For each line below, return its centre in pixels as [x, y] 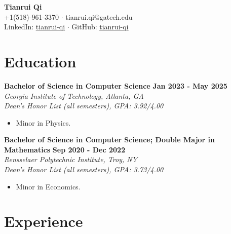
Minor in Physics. [43, 122]
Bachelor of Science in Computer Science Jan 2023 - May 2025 [116, 85]
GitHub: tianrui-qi [100, 27]
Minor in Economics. [48, 186]
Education [40, 61]
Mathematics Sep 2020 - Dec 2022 [65, 149]
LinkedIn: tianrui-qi [35, 27]
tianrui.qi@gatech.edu [99, 16]
